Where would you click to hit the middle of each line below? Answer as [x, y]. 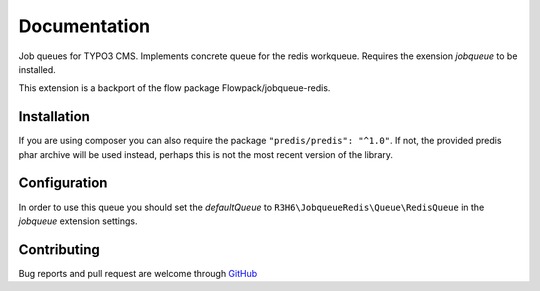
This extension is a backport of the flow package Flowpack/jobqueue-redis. [174, 88]
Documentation [84, 26]
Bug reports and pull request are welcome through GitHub [138, 273]
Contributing [59, 249]
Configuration [63, 183]
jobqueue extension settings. [78, 221]
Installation [54, 116]
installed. [37, 69]
